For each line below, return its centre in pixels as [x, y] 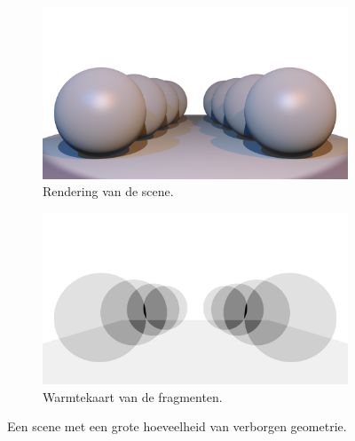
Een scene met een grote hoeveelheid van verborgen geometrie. [177, 426]
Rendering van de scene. [108, 191]
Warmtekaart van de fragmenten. [133, 396]
